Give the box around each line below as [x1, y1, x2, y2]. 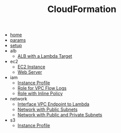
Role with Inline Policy [17, 90, 63, 96]
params [10, 37, 26, 43]
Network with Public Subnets [17, 106, 78, 112]
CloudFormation [47, 4, 116, 15]
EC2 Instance [17, 64, 46, 70]
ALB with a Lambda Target [17, 53, 72, 59]
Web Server [17, 69, 43, 75]
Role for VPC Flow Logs [17, 85, 67, 91]
